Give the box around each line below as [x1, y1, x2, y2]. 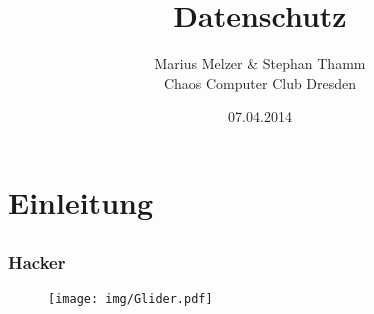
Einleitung [8, 181, 154, 222]
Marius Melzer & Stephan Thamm [154, 53, 366, 74]
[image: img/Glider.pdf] [48, 291, 213, 306]
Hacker [8, 250, 66, 275]
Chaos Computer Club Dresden [163, 72, 357, 93]
